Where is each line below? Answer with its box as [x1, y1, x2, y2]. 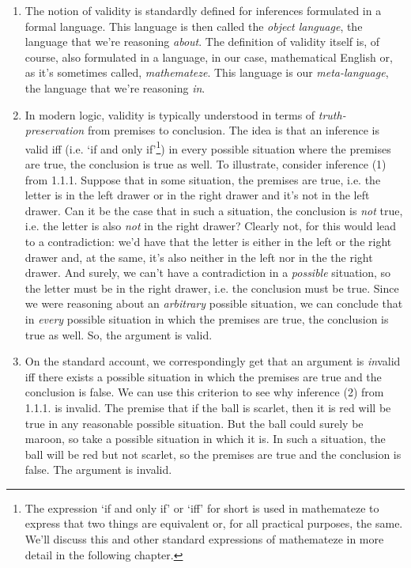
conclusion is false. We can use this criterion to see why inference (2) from [25, 384, 384, 400]
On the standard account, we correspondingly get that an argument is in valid [25, 353, 401, 369]
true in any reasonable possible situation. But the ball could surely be [25, 415, 364, 431]
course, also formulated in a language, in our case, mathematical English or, [25, 48, 393, 65]
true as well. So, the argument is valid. [25, 326, 213, 343]
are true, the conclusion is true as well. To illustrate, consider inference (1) [25, 156, 386, 172]
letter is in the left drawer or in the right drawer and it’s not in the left [25, 187, 370, 203]
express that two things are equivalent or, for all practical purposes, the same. [25, 515, 403, 532]
